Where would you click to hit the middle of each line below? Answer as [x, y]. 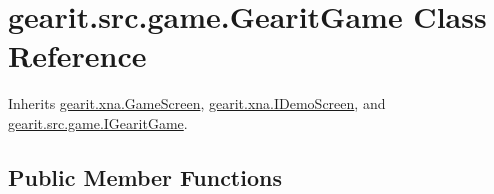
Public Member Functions [145, 176]
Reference [77, 55]
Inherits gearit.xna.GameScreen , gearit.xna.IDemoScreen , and [197, 103]
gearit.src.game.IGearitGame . [98, 122]
